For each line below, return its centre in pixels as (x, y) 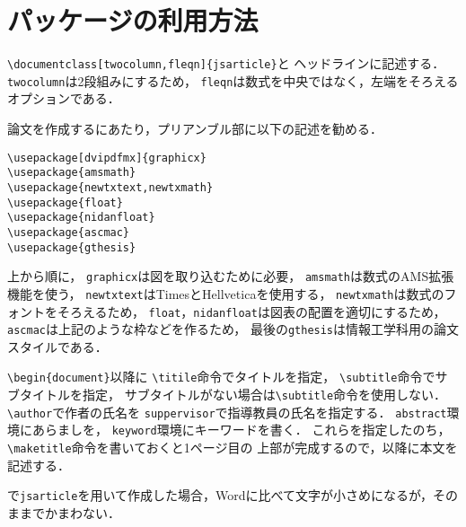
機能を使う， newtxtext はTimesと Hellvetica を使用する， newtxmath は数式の (226, 293)
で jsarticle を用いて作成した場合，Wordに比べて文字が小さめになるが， (220, 495)
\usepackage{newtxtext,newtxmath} (110, 187)
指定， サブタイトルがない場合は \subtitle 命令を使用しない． (264, 395)
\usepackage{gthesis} (72, 247)
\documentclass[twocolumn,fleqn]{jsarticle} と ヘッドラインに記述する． (226, 63)
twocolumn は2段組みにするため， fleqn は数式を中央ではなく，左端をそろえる (233, 80)
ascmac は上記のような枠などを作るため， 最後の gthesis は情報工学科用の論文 (233, 329)
